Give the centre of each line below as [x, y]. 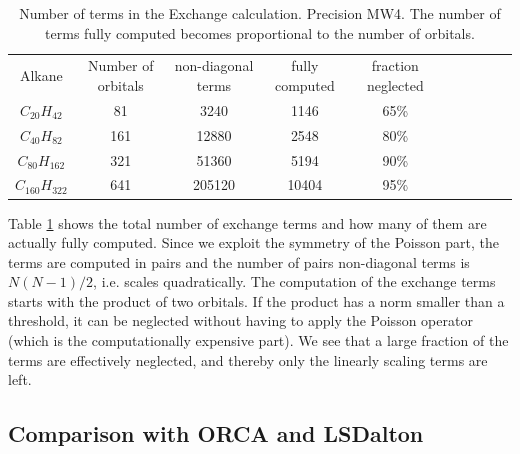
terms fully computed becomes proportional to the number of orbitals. [260, 32]
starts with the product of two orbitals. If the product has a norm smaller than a [256, 300]
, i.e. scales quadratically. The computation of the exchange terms [294, 281]
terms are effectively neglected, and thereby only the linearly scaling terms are [248, 359]
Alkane [41, 75]
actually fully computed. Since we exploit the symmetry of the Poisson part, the [253, 242]
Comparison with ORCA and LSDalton [216, 433]
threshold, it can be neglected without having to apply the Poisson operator [240, 320]
